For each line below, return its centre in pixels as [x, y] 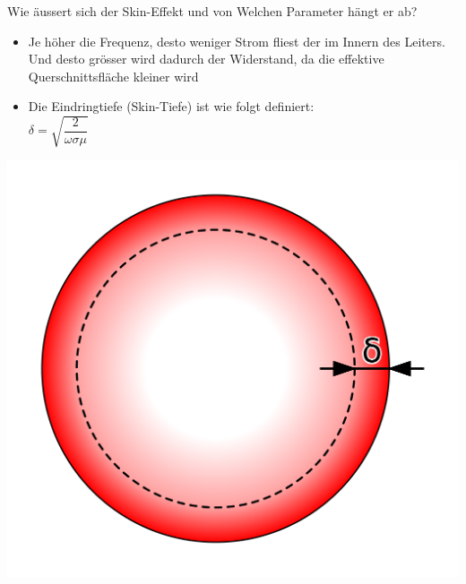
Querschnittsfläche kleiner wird [113, 76]
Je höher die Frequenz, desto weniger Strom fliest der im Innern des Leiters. [237, 41]
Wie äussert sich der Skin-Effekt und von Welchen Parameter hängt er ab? [212, 11]
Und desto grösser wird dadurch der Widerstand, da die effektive [206, 59]
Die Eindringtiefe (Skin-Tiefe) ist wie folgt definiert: [171, 106]
